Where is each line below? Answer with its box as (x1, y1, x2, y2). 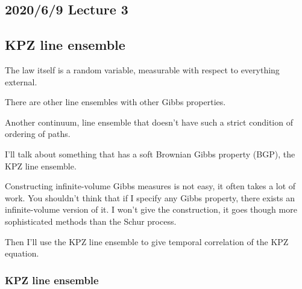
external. (5, 75, 37, 88)
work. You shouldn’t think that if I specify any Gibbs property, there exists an (5, 191, 295, 204)
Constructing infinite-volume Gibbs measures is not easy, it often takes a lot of (5, 180, 296, 192)
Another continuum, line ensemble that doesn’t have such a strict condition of (5, 115, 293, 128)
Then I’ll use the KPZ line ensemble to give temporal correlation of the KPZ (5, 235, 289, 248)
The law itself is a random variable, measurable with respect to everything (5, 63, 280, 76)
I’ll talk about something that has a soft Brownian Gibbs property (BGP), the (5, 147, 295, 160)
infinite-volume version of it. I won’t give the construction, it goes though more (5, 203, 297, 216)
